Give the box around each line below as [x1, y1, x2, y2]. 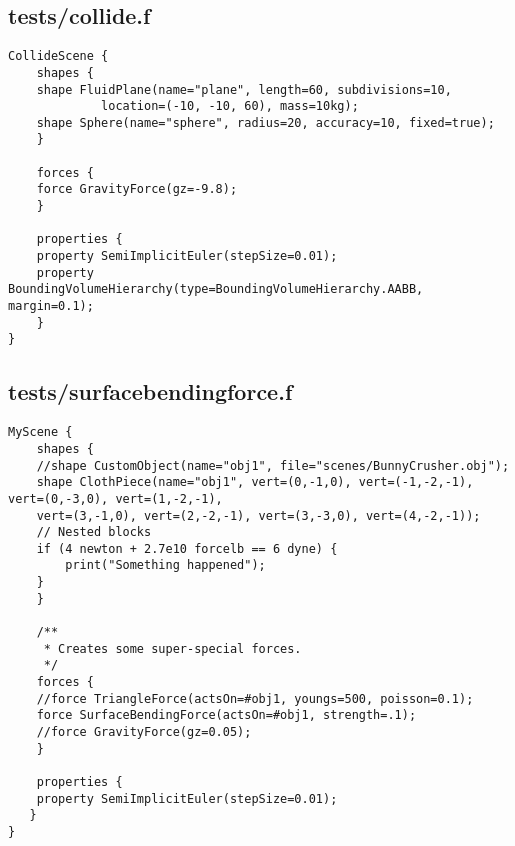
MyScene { [8, 425, 73, 440]
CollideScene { [8, 49, 109, 64]
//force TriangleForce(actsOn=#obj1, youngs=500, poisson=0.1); [36, 691, 474, 706]
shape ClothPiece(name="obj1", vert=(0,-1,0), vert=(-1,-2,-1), [36, 475, 474, 490]
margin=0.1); [8, 299, 94, 314]
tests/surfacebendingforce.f [8, 376, 293, 407]
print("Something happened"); [65, 558, 266, 573]
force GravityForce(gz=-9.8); [36, 182, 238, 197]
